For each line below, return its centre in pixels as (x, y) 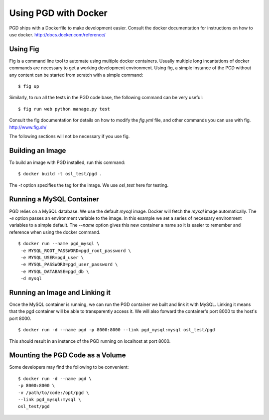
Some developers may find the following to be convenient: (69, 367)
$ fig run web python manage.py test (64, 109)
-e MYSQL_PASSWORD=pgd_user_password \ (69, 265)
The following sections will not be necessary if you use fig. (69, 136)
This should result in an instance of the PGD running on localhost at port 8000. (90, 341)
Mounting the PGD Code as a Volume (68, 355)
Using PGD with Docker (58, 13)
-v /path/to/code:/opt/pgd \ (54, 393)
